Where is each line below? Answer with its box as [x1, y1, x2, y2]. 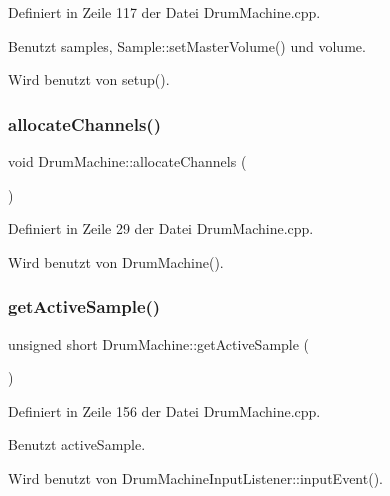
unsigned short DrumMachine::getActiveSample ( [8, 333, 310, 354]
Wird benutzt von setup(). [8, 69, 170, 90]
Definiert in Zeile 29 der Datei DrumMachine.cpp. [8, 218, 314, 239]
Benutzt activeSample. [8, 434, 146, 455]
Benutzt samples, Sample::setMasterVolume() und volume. [8, 35, 366, 56]
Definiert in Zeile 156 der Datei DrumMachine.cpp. [8, 400, 321, 421]
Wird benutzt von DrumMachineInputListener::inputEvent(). [8, 467, 383, 488]
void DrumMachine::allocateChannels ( [8, 151, 247, 171]
